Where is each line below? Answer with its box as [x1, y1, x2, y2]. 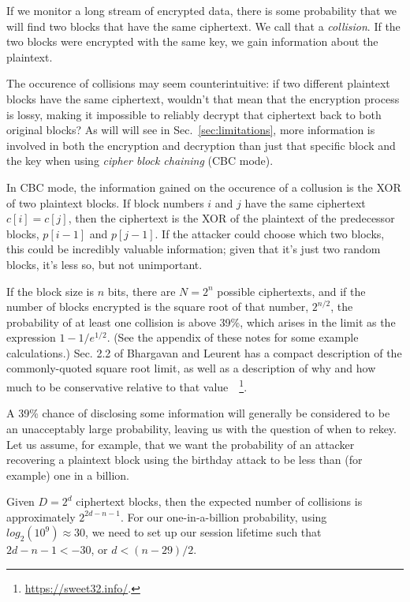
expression [6, 329, 56, 346]
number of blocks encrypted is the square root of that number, [6, 298, 309, 315]
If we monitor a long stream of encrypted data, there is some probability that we [6, 2, 397, 18]
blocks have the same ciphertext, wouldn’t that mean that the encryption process [6, 90, 400, 107]
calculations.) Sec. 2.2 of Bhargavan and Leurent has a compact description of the [6, 344, 402, 361]
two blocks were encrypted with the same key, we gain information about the [6, 33, 378, 50]
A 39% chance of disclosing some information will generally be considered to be [6, 405, 390, 421]
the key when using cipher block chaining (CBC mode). [6, 152, 274, 169]
